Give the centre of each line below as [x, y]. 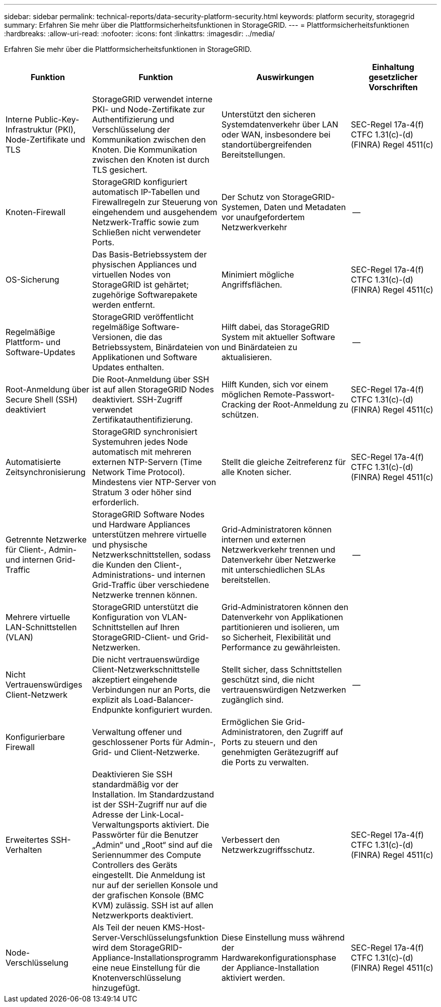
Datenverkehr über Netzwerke [279, 560]
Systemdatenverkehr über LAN [280, 124]
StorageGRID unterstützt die [145, 607]
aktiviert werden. [253, 978]
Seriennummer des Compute [147, 855]
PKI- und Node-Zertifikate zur [149, 109]
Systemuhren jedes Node [140, 442]
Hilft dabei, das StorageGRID [276, 327]
